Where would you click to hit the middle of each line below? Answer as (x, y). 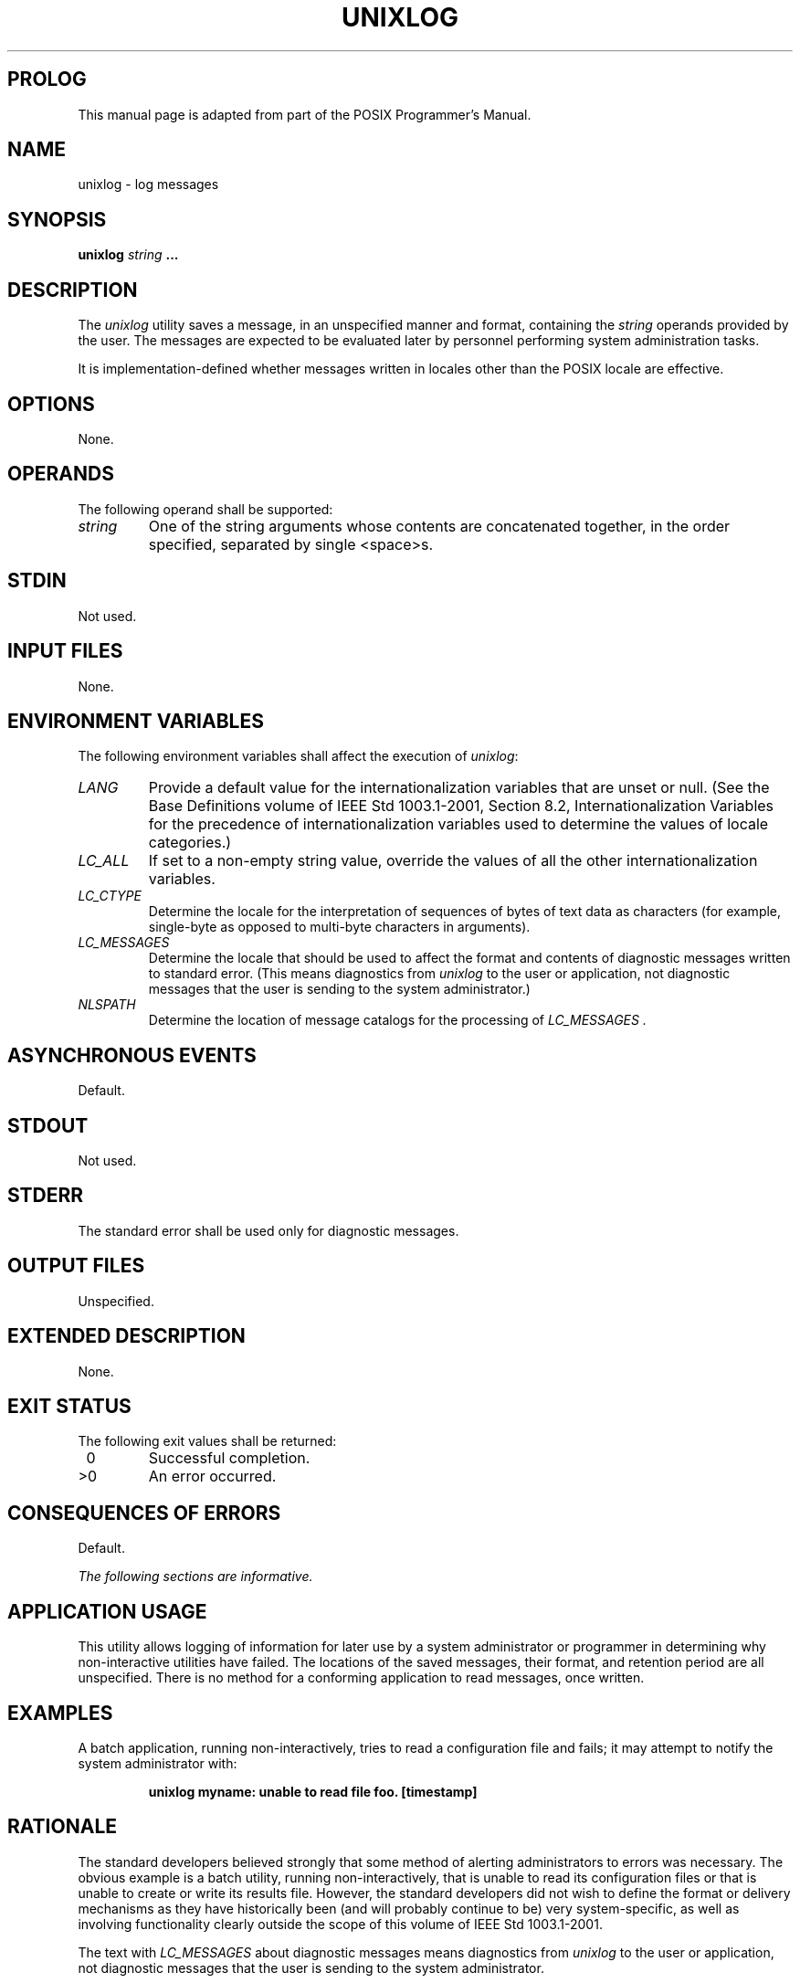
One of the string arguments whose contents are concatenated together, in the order (439, 526)
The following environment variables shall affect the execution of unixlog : (298, 756)
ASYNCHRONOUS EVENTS (132, 1055)
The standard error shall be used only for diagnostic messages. (268, 1230)
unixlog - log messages (148, 185)
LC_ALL (104, 861)
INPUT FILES (65, 651)
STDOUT (48, 1125)
